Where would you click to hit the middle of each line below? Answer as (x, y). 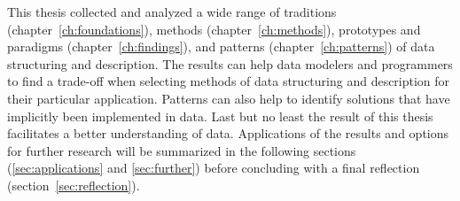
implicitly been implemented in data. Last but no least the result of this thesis (220, 116)
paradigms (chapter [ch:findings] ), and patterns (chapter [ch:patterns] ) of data (221, 46)
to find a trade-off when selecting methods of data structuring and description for (229, 81)
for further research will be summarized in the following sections (182, 150)
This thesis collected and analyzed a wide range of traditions (172, 12)
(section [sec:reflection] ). (74, 185)
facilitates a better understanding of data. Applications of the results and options (228, 133)
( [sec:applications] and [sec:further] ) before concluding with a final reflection (214, 168)
